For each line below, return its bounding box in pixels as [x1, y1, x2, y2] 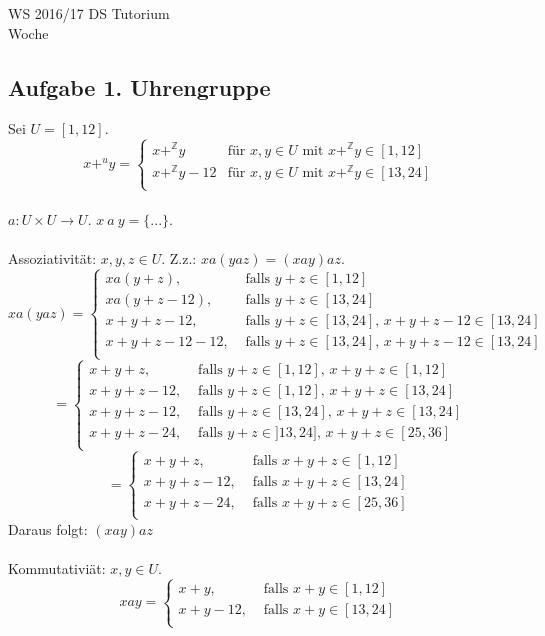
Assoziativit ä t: [8, 248, 97, 269]
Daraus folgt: [8, 518, 88, 539]
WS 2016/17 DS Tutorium [8, 3, 170, 23]
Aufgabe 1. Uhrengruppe [8, 71, 271, 102]
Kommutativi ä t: [8, 558, 106, 579]
